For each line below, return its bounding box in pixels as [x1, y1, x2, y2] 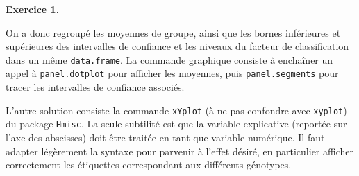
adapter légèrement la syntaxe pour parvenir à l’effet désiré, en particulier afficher [6, 143, 353, 158]
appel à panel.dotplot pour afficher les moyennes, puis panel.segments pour [6, 66, 339, 80]
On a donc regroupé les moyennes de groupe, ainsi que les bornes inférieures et [6, 25, 341, 39]
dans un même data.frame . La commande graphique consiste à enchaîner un [6, 52, 333, 67]
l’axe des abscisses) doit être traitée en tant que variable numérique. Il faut [6, 130, 325, 144]
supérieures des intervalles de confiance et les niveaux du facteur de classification [6, 39, 349, 53]
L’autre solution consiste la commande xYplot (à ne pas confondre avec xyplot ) [6, 103, 347, 117]
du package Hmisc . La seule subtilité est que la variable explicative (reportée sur [6, 116, 347, 131]
